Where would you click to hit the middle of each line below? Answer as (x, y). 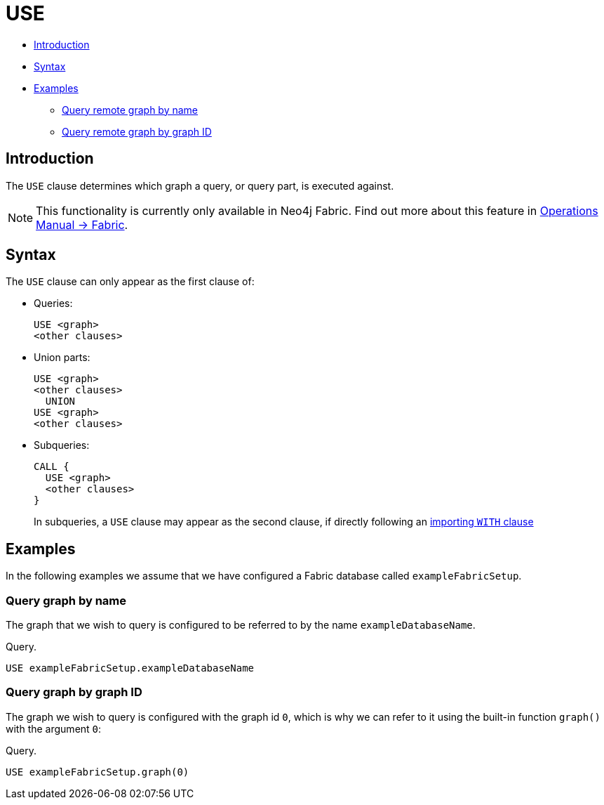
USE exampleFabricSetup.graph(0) (98, 772)
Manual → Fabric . (82, 224)
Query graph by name (66, 600)
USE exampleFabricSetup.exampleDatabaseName (130, 668)
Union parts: (62, 358)
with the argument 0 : (54, 728)
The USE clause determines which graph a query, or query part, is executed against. (200, 185)
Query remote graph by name (130, 110)
